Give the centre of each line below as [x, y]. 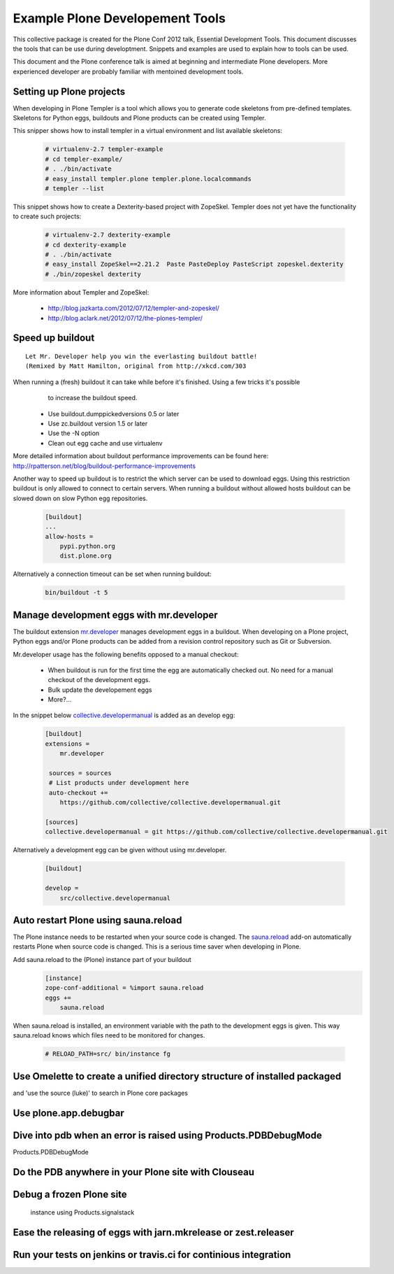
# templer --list [75, 188]
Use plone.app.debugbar [69, 1113]
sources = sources [80, 773]
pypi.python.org [87, 546]
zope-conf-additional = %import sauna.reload [124, 988]
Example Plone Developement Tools [119, 18]
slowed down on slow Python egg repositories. [80, 498]
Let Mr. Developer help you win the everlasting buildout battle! [141, 356]
